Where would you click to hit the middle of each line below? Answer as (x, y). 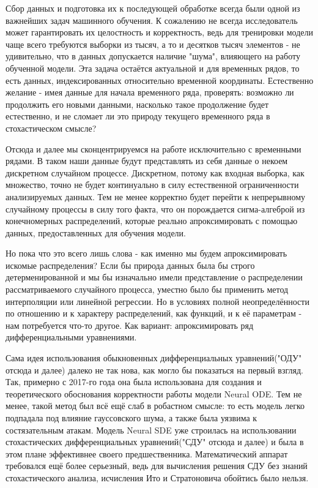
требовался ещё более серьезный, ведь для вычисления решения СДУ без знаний (157, 466)
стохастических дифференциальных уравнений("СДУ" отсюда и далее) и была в (155, 442)
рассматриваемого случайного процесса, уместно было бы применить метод (147, 289)
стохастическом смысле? (51, 128)
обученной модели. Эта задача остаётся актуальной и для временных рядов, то (153, 68)
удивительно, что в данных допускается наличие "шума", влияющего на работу (153, 56)
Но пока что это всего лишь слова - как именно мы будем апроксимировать (146, 253)
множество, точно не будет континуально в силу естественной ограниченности (152, 185)
